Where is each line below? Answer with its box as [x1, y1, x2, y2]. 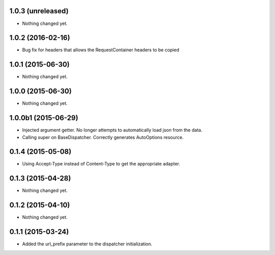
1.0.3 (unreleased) [9, 7, 69, 15]
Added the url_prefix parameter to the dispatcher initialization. [22, 241, 152, 247]
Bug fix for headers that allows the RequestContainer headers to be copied [22, 47, 179, 53]
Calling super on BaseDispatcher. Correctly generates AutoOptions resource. [22, 134, 184, 140]
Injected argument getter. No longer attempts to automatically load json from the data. [22, 127, 203, 133]
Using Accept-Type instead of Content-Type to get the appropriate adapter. [22, 161, 180, 167]
